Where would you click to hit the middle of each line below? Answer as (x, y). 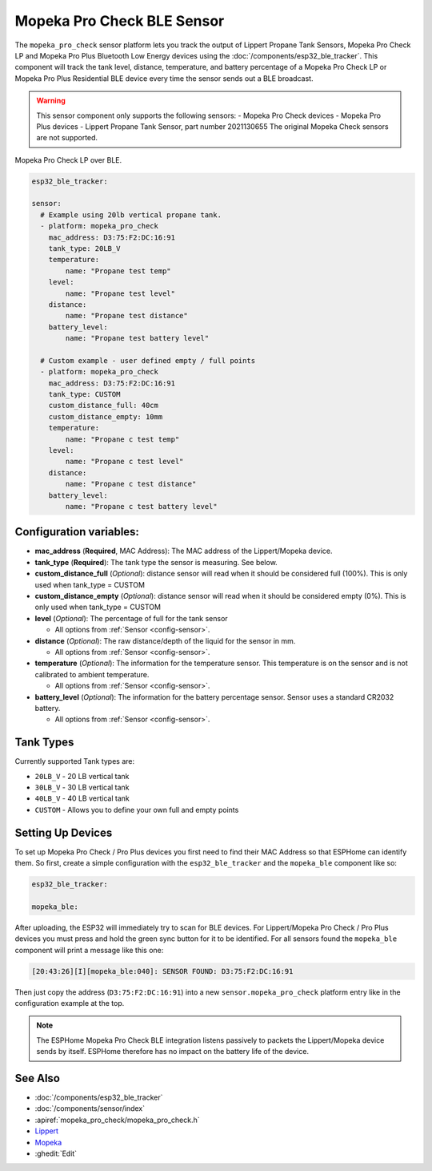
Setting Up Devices (64, 832)
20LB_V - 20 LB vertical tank (82, 776)
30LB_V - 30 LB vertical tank (82, 787)
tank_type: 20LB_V (84, 248)
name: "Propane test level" (120, 293)
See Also (37, 1078)
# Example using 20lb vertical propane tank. (131, 215)
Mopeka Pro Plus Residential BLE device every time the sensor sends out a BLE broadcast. (164, 78)
